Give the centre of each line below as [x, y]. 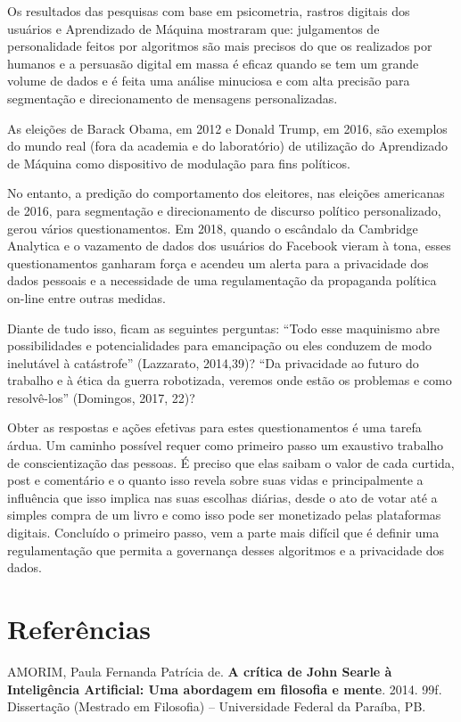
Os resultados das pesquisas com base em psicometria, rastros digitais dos [209, 11]
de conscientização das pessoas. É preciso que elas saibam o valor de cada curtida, [231, 462]
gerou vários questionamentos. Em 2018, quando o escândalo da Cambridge [213, 228]
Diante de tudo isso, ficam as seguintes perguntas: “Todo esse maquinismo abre [224, 328]
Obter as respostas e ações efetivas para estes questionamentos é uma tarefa [214, 427]
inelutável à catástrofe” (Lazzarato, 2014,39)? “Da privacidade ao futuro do [213, 362]
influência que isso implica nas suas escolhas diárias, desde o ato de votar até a [222, 497]
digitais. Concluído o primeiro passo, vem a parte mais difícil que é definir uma [223, 533]
